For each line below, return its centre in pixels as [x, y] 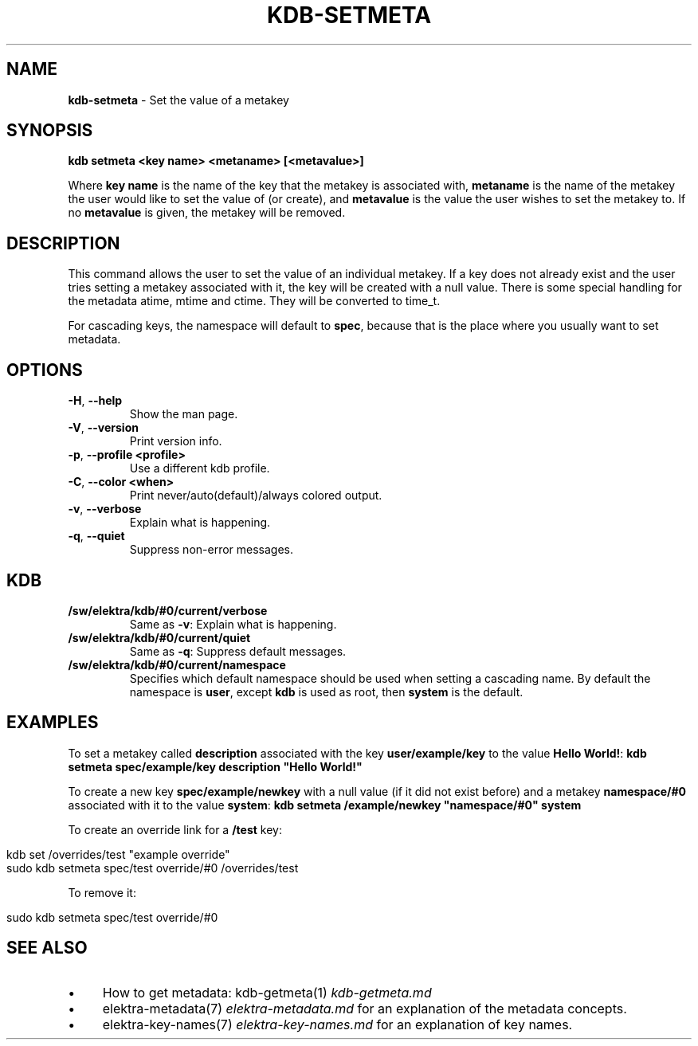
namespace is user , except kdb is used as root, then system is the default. [326, 691]
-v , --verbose [105, 509]
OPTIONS [45, 370]
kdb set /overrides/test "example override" [118, 854]
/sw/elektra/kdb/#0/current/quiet [159, 637]
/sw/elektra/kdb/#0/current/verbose [168, 610]
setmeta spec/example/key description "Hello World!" [215, 766]
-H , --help [95, 401]
